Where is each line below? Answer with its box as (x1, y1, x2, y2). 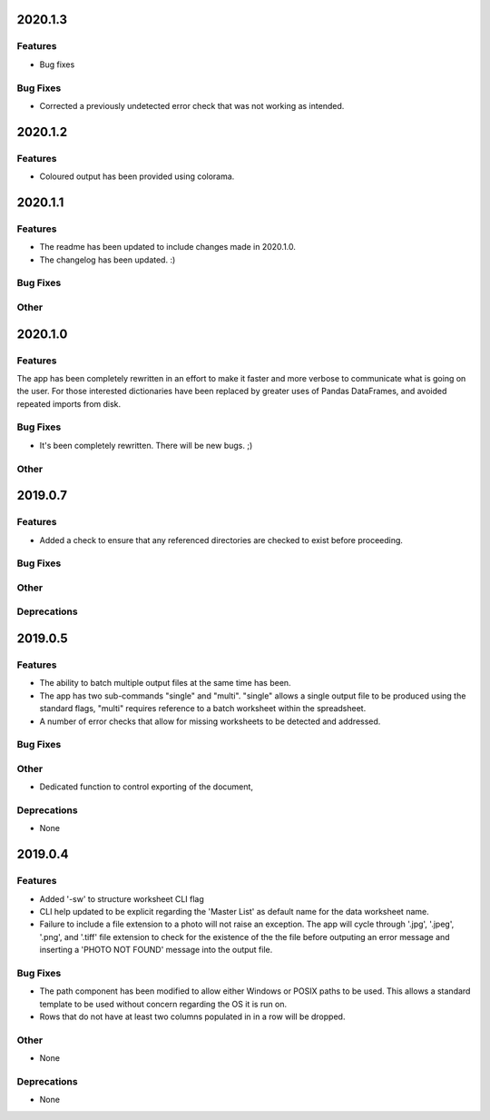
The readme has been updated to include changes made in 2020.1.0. (39, 242, 297, 253)
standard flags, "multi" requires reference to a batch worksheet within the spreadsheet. (39, 703, 367, 714)
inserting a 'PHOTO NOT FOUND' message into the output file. (39, 945, 273, 956)
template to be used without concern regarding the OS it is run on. (39, 998, 288, 1009)
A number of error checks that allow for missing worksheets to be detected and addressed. (39, 716, 381, 727)
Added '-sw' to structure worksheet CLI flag (39, 893, 204, 904)
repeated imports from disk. (16, 398, 122, 409)
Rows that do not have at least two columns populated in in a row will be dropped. (39, 1011, 346, 1022)
